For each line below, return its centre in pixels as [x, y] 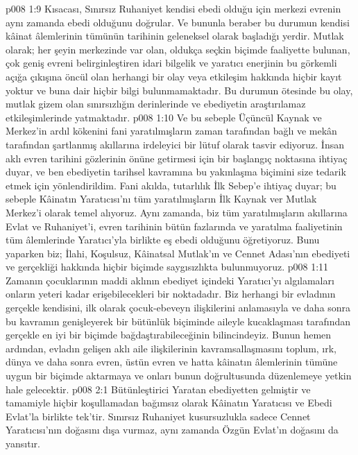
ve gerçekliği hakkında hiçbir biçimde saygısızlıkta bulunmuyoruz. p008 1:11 [167, 267]
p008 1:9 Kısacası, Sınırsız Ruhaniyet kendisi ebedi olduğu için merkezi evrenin [173, 8]
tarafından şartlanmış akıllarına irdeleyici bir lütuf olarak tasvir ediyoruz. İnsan [175, 144]
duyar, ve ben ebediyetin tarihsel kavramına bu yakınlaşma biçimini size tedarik [176, 172]
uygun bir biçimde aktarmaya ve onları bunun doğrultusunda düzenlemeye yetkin [179, 376]
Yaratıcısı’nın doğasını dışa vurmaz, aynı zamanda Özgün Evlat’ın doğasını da [172, 430]
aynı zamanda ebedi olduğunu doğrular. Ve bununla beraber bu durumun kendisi [178, 22]
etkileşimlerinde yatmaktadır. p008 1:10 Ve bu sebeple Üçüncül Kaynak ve [164, 117]
